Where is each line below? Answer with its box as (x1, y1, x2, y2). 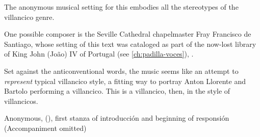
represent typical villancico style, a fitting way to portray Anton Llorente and (4, 75, 246, 86)
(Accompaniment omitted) (4, 122, 87, 133)
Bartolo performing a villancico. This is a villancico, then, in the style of (4, 86, 230, 96)
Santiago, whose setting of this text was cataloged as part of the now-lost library (4, 38, 256, 49)
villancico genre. (4, 11, 55, 22)
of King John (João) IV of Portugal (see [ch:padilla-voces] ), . (4, 48, 194, 59)
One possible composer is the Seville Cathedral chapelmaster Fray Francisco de (4, 29, 251, 39)
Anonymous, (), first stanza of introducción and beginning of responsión (4, 113, 229, 123)
